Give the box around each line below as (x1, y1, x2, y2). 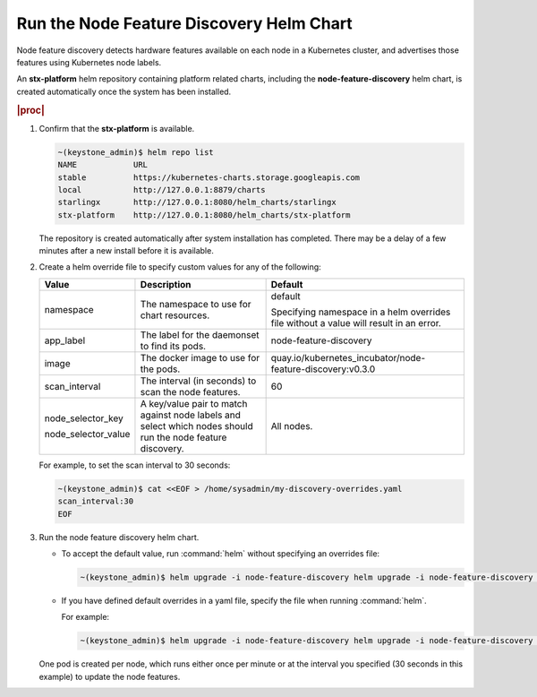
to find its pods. (140, 340, 206, 352)
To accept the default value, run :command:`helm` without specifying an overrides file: (61, 548, 380, 559)
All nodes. (270, 419, 313, 432)
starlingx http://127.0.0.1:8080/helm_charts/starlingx (57, 197, 337, 208)
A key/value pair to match (140, 397, 248, 409)
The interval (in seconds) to (140, 374, 257, 387)
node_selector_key (44, 412, 124, 425)
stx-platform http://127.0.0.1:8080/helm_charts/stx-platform (57, 210, 351, 219)
